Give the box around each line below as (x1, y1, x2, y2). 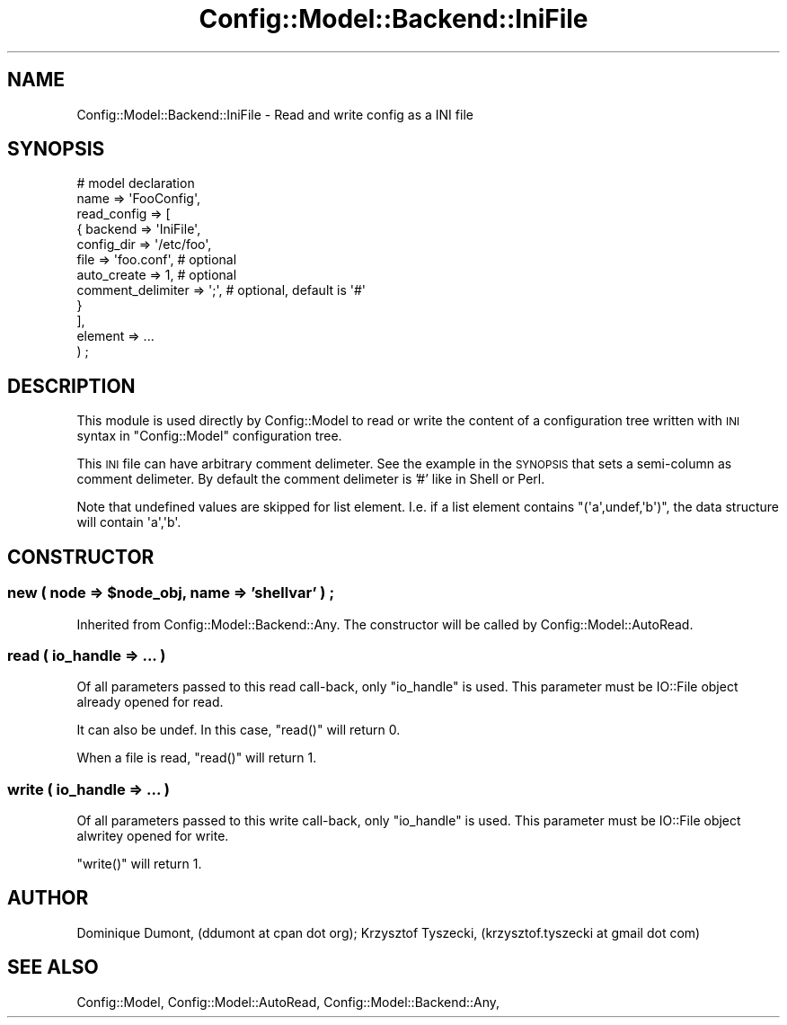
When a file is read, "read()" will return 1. (76, 750, 317, 766)
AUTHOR (7, 887, 89, 910)
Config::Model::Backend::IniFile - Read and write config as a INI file (76, 106, 473, 122)
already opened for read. (76, 694, 224, 710)
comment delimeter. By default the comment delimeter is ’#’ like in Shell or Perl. (76, 471, 545, 487)
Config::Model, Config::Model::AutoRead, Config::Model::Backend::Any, (76, 994, 500, 1010)
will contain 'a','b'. (76, 514, 181, 530)
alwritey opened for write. (76, 828, 229, 843)
